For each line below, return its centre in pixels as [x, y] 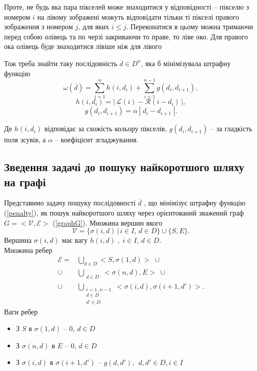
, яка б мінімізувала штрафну [186, 63]
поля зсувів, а [25, 140]
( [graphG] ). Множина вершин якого [107, 222]
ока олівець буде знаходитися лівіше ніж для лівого [83, 46]
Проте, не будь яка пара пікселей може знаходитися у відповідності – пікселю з [126, 7]
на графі [25, 181]
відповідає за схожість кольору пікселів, [106, 128]
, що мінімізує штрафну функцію [195, 203]
